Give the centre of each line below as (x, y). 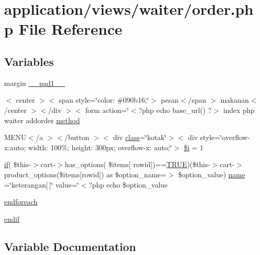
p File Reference (63, 29)
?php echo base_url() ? (175, 110)
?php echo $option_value (128, 184)
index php (239, 110)
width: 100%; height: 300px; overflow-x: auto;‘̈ (100, 147)
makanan (235, 100)
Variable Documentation (70, 246)
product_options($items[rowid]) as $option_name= (85, 174)
